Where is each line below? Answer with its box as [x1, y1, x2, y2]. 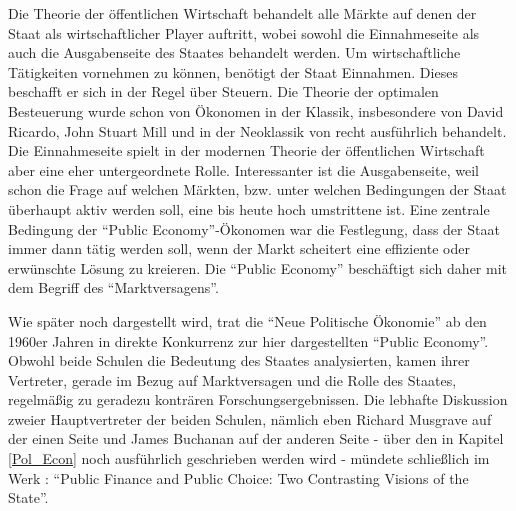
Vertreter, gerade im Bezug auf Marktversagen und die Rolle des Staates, [8, 369, 457, 390]
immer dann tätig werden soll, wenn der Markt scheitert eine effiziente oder [8, 238, 470, 259]
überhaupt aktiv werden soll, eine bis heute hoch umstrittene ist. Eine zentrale [8, 198, 490, 219]
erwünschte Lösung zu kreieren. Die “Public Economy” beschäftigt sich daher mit [8, 257, 507, 278]
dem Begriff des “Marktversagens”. [8, 277, 219, 298]
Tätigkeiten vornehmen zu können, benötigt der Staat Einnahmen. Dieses [8, 61, 458, 82]
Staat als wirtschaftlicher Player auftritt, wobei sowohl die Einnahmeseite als [8, 22, 480, 43]
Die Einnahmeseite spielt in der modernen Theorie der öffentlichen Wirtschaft [8, 140, 485, 161]
